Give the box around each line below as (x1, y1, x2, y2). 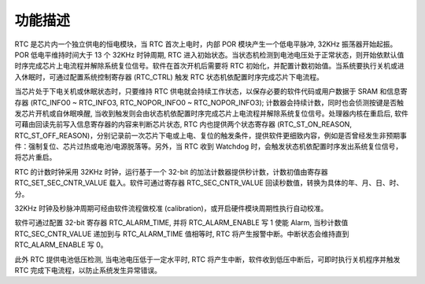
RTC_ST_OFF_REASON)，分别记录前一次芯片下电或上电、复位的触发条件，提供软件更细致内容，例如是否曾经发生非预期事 (14, 131, 407, 140)
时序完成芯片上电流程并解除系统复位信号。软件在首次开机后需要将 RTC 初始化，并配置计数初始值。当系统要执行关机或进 (14, 61, 405, 71)
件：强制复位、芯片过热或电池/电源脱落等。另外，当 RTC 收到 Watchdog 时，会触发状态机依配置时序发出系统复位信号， (14, 142, 403, 151)
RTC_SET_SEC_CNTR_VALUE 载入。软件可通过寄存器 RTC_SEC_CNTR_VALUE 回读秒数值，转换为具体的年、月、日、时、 (14, 178, 404, 188)
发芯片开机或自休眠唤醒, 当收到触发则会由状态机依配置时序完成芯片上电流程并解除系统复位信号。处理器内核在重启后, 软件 (14, 109, 408, 118)
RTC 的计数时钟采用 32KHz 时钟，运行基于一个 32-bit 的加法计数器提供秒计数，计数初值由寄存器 (14, 167, 328, 176)
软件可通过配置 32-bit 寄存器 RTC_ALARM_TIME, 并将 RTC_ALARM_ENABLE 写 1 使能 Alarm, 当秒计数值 (14, 218, 349, 227)
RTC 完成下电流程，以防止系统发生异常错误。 (14, 265, 161, 275)
